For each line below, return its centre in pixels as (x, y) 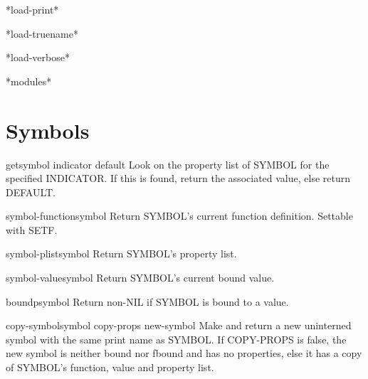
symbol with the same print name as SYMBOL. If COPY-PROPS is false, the (176, 339)
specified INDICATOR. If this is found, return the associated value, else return (178, 178)
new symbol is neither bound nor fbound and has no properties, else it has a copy (184, 353)
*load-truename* (42, 33)
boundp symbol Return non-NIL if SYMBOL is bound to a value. (147, 301)
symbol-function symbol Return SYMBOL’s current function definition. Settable (179, 216)
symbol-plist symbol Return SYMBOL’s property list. (121, 253)
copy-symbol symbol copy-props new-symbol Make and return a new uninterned (179, 325)
